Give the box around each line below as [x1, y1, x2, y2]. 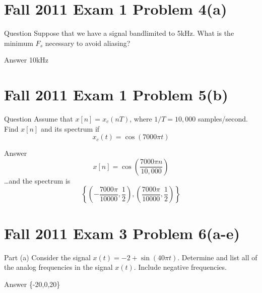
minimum [4, 37, 33, 48]
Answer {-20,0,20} [4, 278, 60, 289]
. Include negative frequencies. [134, 262, 227, 272]
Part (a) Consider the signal [4, 252, 91, 262]
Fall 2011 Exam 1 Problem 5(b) [4, 84, 228, 105]
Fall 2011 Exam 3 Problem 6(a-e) [4, 222, 240, 243]
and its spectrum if [41, 123, 100, 134]
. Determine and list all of [177, 252, 257, 262]
